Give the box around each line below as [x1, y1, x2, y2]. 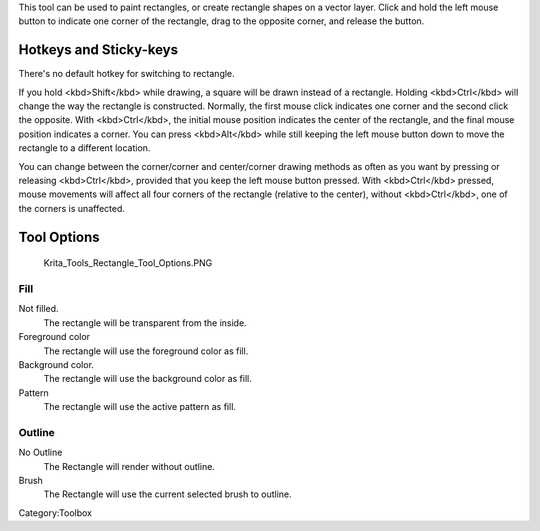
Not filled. [18, 303, 59, 315]
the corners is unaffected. [18, 202, 125, 214]
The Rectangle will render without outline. [43, 460, 215, 472]
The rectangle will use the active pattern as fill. [43, 401, 237, 413]
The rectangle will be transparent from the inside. [43, 316, 247, 329]
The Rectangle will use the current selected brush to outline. [43, 488, 292, 500]
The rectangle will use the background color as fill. [43, 373, 252, 385]
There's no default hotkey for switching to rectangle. [18, 68, 235, 80]
